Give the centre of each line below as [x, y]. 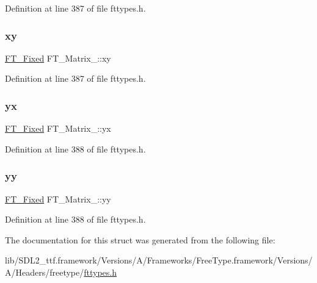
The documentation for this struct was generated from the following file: [140, 239]
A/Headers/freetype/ [45, 272]
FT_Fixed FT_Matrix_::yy [58, 199]
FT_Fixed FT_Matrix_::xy [58, 58]
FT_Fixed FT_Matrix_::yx [58, 128]
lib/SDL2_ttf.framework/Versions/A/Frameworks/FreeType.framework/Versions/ [159, 260]
